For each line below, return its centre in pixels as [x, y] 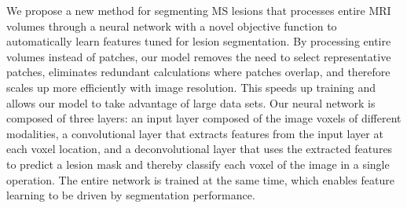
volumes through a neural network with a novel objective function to [172, 26]
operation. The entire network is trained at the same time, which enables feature [200, 179]
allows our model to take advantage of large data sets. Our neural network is [191, 102]
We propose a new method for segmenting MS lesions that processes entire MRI [199, 10]
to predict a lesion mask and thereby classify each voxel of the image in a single [198, 164]
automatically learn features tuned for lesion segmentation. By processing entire [199, 41]
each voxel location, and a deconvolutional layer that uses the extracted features [200, 149]
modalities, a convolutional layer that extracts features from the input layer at [195, 133]
